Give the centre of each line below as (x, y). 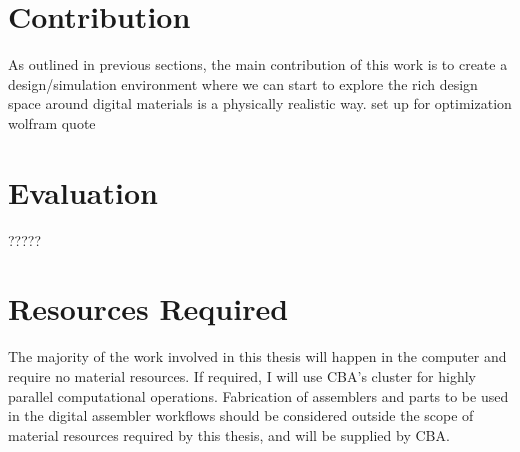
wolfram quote (52, 122)
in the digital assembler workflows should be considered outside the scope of (241, 415)
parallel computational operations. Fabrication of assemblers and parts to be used (258, 395)
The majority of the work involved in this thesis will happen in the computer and (257, 356)
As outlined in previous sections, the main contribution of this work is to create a (258, 64)
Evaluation (83, 191)
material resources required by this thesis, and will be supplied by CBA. (229, 434)
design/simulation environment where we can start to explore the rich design (243, 83)
